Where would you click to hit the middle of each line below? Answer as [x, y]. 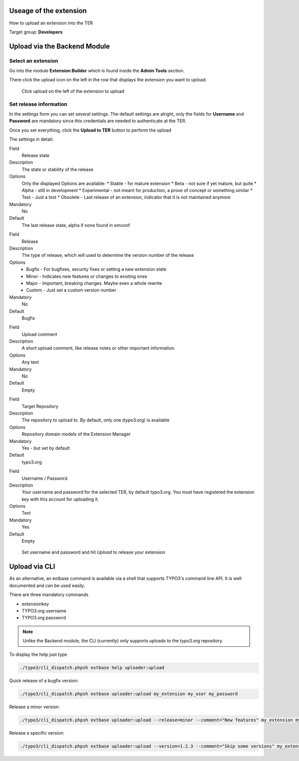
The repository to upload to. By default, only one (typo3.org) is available [95, 420]
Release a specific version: [37, 733]
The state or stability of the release [58, 169]
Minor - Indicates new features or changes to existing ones [87, 276]
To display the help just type [38, 655]
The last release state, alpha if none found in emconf [76, 225]
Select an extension [34, 61]
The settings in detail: [31, 139]
